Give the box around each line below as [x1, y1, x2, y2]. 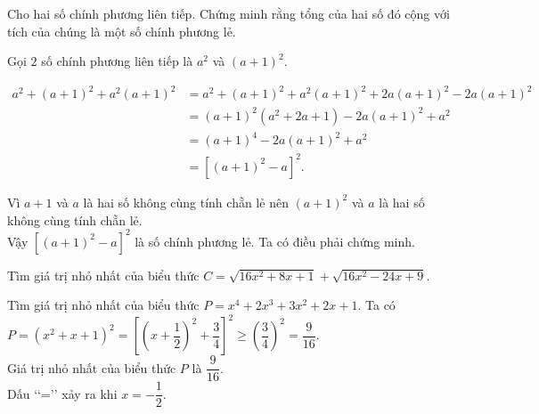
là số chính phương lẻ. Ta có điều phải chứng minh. [135, 231, 415, 250]
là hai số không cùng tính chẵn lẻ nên [83, 192, 289, 211]
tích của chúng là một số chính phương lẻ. [7, 21, 236, 40]
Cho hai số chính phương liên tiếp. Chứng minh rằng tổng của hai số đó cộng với [7, 4, 450, 22]
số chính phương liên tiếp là [41, 52, 193, 70]
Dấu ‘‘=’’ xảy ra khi [7, 384, 118, 402]
